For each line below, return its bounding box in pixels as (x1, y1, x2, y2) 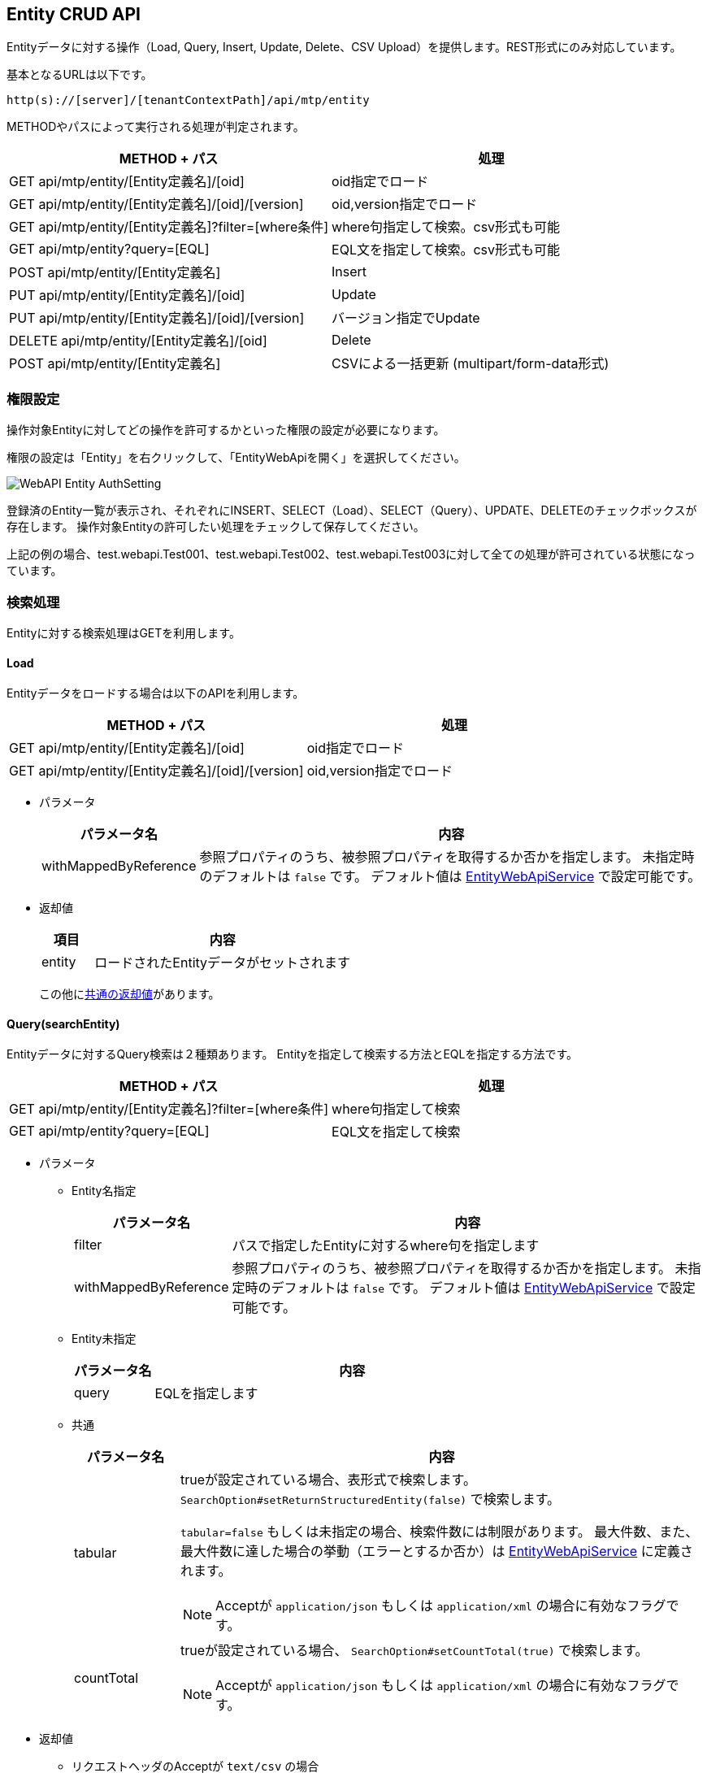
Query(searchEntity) (7, 1016, 120, 1031)
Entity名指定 (72, 1184, 137, 1198)
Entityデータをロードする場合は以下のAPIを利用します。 (7, 686, 305, 701)
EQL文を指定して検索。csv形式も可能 (332, 241, 561, 259)
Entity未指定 (72, 1332, 137, 1346)
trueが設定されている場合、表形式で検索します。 (180, 1471, 476, 1488)
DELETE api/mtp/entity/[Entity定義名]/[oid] (9, 332, 267, 350)
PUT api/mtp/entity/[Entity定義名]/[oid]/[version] (9, 310, 305, 327)
